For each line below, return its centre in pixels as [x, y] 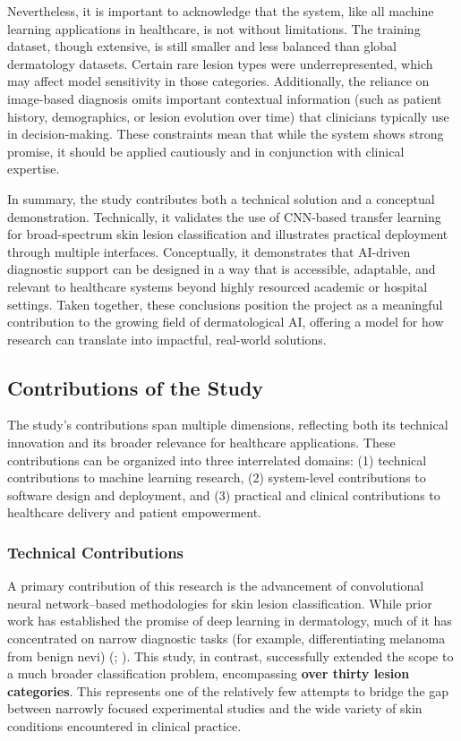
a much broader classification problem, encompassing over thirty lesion [209, 673]
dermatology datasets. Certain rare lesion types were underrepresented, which [220, 63]
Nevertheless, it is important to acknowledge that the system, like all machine [221, 11]
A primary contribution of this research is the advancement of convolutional [216, 586]
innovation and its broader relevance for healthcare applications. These [201, 443]
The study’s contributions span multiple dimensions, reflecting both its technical [228, 425]
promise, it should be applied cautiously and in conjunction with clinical [206, 151]
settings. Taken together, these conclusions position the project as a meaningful [225, 304]
